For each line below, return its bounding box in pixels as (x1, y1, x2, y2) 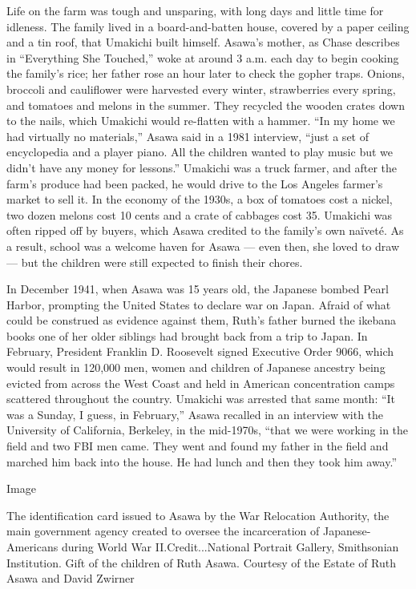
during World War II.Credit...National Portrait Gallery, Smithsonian (61, 539, 399, 555)
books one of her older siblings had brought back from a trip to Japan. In (6, 327, 368, 344)
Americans (6, 539, 59, 555)
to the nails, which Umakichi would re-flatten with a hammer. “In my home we (6, 112, 395, 129)
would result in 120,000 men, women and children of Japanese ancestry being (6, 359, 386, 376)
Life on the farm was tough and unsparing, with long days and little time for (6, 2, 384, 18)
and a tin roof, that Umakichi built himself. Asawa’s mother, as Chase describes (6, 34, 400, 50)
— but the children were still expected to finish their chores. (6, 253, 303, 270)
